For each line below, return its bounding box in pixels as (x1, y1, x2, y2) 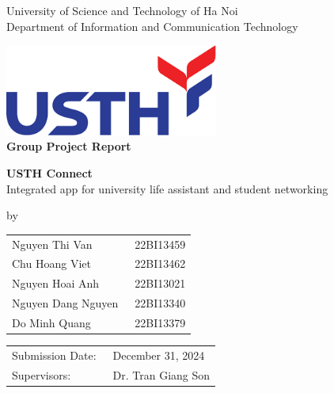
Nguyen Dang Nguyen (12, 295, 119, 311)
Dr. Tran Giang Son (112, 366, 211, 383)
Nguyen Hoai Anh (12, 275, 100, 292)
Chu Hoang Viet (12, 255, 91, 272)
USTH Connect (6, 165, 93, 181)
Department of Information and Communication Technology (6, 17, 298, 34)
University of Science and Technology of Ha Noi (6, 2, 238, 18)
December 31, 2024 (112, 346, 205, 363)
